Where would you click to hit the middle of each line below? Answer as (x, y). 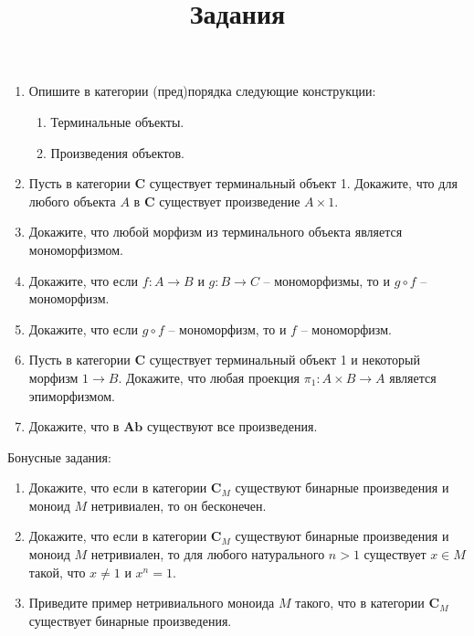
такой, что (57, 572)
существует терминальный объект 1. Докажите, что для (303, 183)
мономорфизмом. (76, 249)
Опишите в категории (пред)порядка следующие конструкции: (202, 91)
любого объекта (72, 201)
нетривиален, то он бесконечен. (179, 505)
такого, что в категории (360, 603)
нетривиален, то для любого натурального (208, 554)
